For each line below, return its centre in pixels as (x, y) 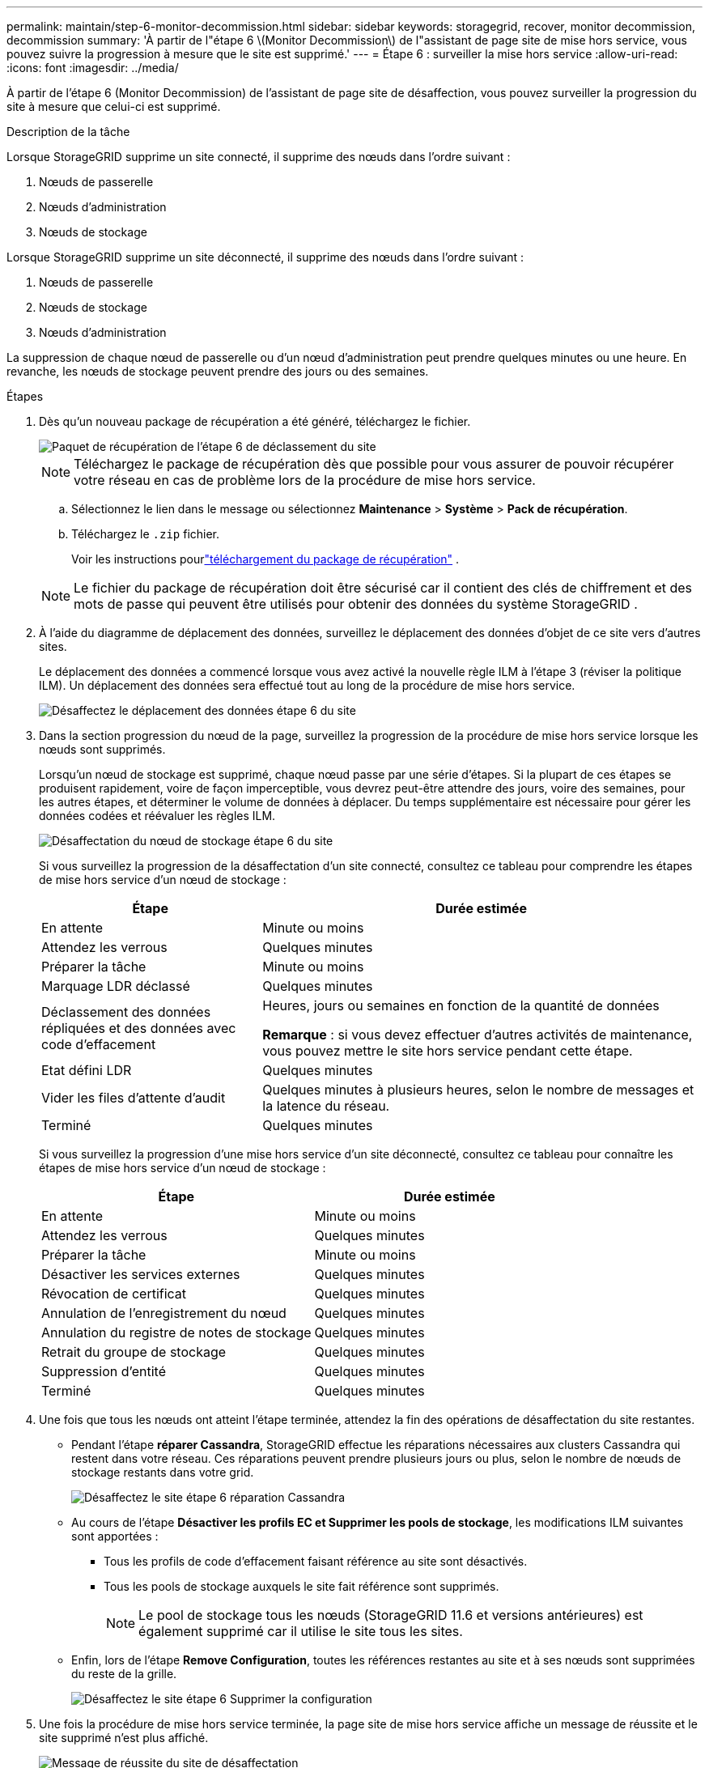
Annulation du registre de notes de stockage (176, 1332)
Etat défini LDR (87, 1070)
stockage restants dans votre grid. (163, 1472)
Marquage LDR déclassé (116, 986)
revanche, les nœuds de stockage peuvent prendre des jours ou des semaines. (218, 371)
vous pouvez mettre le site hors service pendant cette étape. (448, 1051)
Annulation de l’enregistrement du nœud (164, 1313)
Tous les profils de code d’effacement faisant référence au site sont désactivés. (316, 1561)
